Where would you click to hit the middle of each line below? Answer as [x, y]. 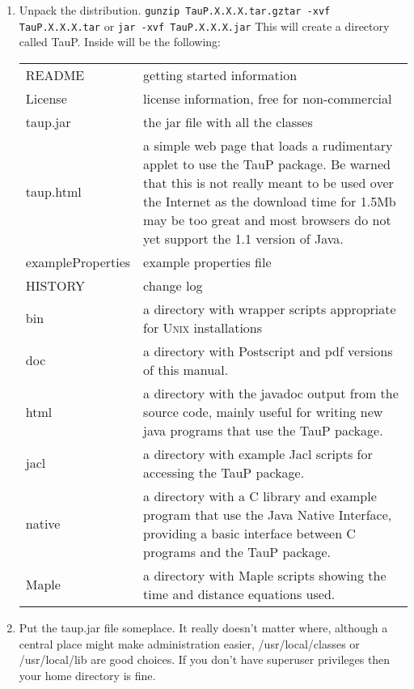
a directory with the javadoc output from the [271, 393]
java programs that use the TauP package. [263, 430]
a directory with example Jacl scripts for [258, 453]
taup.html [53, 192]
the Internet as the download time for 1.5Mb [270, 201]
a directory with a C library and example [260, 495]
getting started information [220, 74]
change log [173, 285]
